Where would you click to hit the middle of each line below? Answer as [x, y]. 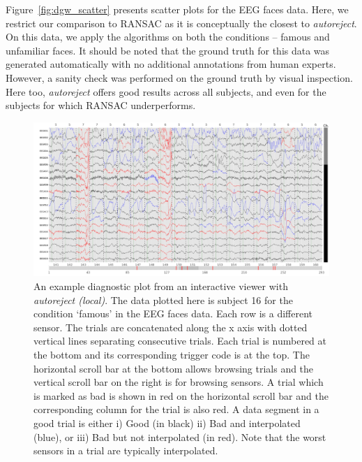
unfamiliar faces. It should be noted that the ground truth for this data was [168, 50]
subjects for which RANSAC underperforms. [101, 105]
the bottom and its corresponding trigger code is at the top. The [172, 354]
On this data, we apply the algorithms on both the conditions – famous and [168, 37]
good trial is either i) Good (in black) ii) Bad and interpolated [167, 423]
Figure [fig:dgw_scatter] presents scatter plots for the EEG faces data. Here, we [177, 9]
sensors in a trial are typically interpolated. [126, 450]
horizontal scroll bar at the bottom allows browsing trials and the [174, 368]
